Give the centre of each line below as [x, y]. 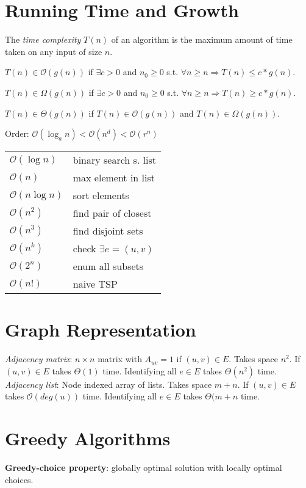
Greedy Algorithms [88, 438]
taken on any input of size [54, 51]
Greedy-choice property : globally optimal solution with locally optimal [144, 468]
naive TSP [95, 284]
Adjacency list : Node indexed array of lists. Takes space [109, 384]
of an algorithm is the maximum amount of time [202, 39]
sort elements [101, 195]
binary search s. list [115, 160]
